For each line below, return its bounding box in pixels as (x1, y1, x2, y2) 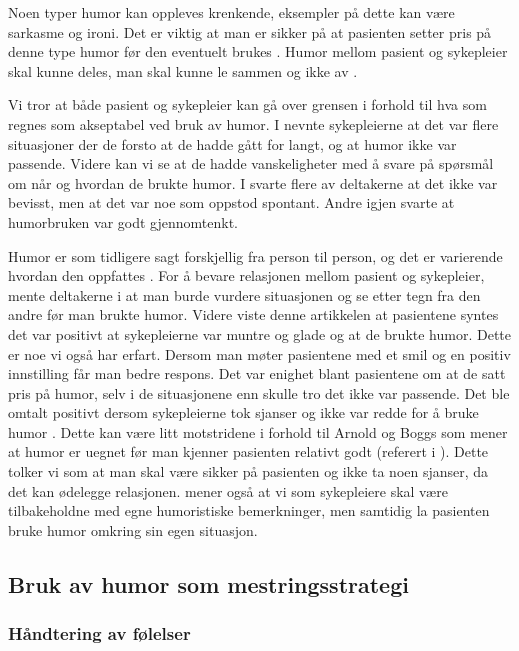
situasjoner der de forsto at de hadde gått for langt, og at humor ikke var (8, 133, 457, 154)
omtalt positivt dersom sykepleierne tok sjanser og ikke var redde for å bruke (8, 402, 479, 423)
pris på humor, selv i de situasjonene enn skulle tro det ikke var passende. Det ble (8, 382, 510, 403)
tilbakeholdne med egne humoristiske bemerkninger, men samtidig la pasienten (8, 500, 490, 521)
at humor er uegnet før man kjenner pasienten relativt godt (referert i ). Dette (8, 441, 489, 462)
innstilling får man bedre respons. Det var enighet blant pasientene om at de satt (8, 363, 506, 384)
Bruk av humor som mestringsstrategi (8, 568, 409, 599)
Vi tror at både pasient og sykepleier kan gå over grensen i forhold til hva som (8, 94, 487, 115)
